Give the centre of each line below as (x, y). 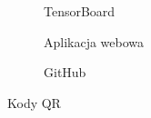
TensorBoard (80, 11)
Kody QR (34, 102)
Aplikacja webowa (94, 41)
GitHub (65, 72)
